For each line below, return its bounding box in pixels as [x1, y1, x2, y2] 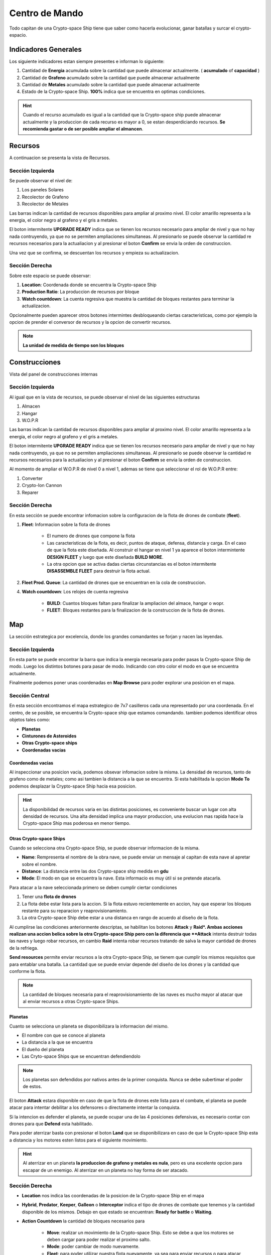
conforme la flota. [9, 968, 46, 974]
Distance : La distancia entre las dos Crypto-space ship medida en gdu [22, 868, 169, 874]
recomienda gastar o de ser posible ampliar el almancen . [23, 125, 144, 132]
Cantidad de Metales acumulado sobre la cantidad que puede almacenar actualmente [22, 82, 200, 88]
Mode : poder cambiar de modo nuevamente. [47, 1243, 140, 1249]
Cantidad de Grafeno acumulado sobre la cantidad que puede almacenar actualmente [22, 74, 200, 80]
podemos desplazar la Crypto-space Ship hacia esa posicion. [9, 783, 137, 789]
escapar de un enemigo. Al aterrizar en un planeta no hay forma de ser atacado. [23, 1167, 189, 1173]
